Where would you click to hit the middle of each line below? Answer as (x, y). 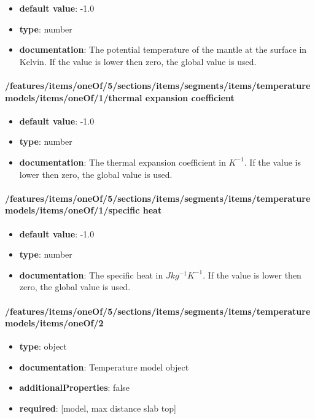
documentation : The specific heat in (91, 275)
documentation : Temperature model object (104, 367)
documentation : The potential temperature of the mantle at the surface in (163, 49)
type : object (43, 346)
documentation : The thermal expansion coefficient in (122, 162)
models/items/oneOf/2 (54, 323)
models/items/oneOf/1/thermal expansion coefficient (120, 97)
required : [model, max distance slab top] (98, 408)
